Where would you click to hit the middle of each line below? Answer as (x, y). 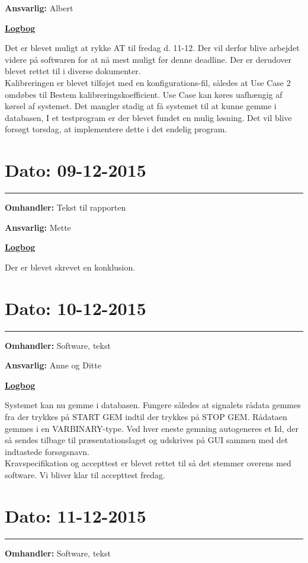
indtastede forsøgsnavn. (47, 451)
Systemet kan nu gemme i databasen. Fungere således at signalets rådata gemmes (153, 405)
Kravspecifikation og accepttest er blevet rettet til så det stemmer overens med (148, 463)
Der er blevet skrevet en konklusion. (70, 267)
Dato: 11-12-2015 (76, 515)
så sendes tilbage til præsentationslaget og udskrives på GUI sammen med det (147, 440)
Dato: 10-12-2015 (76, 308)
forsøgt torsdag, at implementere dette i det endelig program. (116, 129)
